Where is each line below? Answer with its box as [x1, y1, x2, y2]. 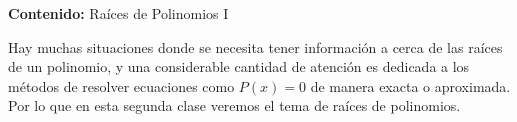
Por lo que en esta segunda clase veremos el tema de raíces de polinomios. [8, 95, 461, 116]
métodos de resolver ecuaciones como [8, 75, 235, 96]
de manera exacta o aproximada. [310, 75, 511, 96]
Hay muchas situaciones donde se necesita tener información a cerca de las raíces [8, 36, 503, 57]
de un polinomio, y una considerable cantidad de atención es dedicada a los [8, 56, 470, 77]
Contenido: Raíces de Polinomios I [8, 3, 229, 23]
